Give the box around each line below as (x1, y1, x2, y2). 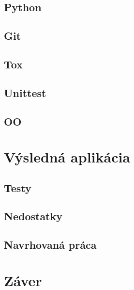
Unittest (4, 85, 46, 100)
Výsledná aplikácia (4, 147, 131, 167)
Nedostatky (4, 209, 63, 224)
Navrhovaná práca (4, 237, 97, 252)
